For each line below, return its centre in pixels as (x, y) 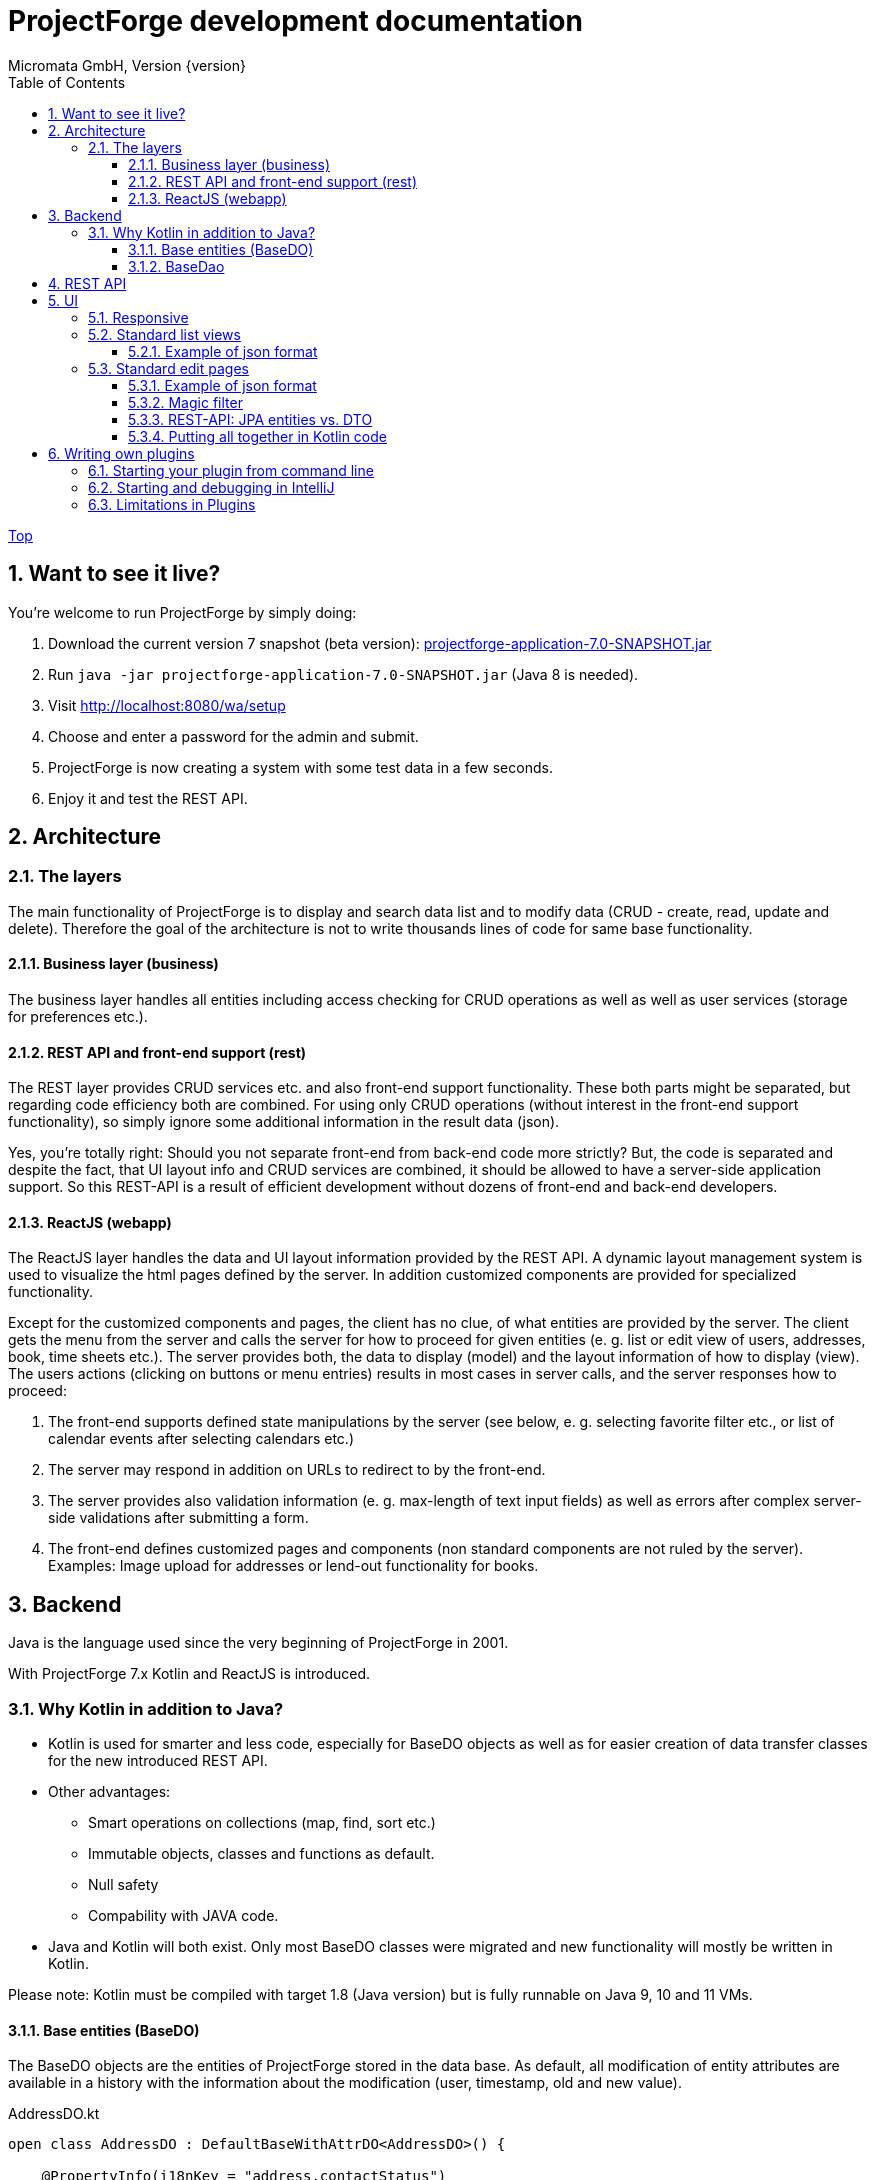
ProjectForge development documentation (295, 21)
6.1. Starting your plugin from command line (231, 470)
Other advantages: (109, 1792)
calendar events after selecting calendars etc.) (201, 1439)
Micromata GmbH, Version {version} (127, 65)
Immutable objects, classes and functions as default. (261, 1854)
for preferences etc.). (78, 1017)
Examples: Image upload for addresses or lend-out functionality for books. (293, 1566)
